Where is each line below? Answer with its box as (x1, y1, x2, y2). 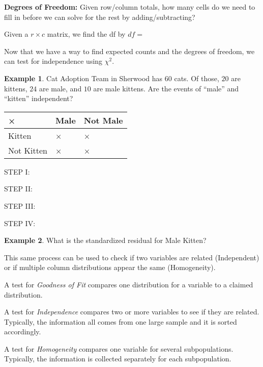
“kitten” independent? (4, 93, 73, 104)
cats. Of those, (174, 72, 219, 83)
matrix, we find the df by (47, 29, 126, 39)
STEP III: (4, 200, 36, 211)
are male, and (39, 83, 82, 93)
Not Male (83, 114, 123, 126)
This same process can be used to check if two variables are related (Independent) (4, 252, 259, 262)
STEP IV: (4, 217, 36, 228)
